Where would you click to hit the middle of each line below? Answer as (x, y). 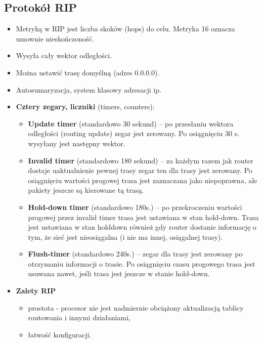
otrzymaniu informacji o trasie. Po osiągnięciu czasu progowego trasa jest (142, 263)
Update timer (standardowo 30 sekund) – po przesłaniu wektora (131, 123)
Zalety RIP (36, 291)
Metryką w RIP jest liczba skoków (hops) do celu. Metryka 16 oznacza (125, 29)
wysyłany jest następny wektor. (77, 143)
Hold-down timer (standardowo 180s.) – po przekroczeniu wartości (135, 207)
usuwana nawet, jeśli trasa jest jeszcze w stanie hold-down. (119, 273)
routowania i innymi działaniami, (79, 317)
